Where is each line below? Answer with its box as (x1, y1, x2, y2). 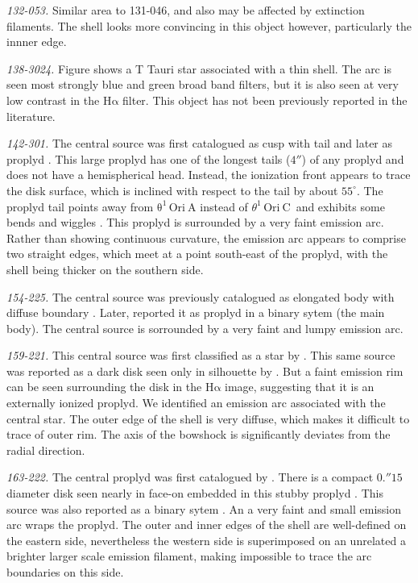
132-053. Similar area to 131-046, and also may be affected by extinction (6, 2, 365, 18)
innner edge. (6, 33, 67, 50)
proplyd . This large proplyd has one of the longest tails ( (6, 150, 291, 167)
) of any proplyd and (301, 150, 404, 167)
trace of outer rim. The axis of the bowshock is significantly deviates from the (6, 426, 391, 443)
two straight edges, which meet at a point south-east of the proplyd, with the (6, 245, 388, 262)
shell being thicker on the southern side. (6, 260, 204, 277)
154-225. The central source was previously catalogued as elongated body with (6, 288, 395, 305)
